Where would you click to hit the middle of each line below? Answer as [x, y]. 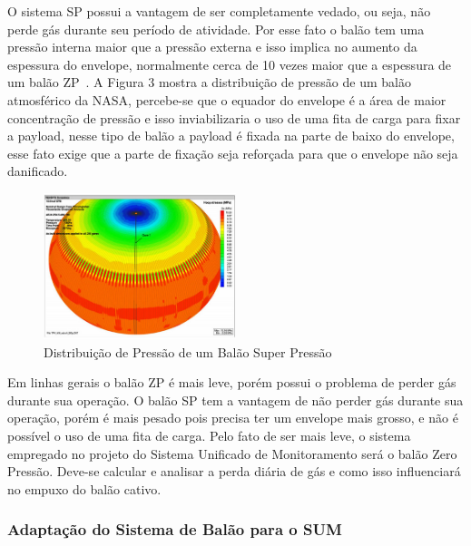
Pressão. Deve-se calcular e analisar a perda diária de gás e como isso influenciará [234, 471]
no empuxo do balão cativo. [84, 488]
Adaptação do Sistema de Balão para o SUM [175, 529]
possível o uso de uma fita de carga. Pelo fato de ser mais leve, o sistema [209, 435]
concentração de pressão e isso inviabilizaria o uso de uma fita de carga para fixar [234, 117]
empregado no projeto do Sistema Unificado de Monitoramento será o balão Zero [232, 453]
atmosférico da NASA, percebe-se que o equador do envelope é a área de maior [227, 99]
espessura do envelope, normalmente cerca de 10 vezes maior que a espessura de [230, 64]
